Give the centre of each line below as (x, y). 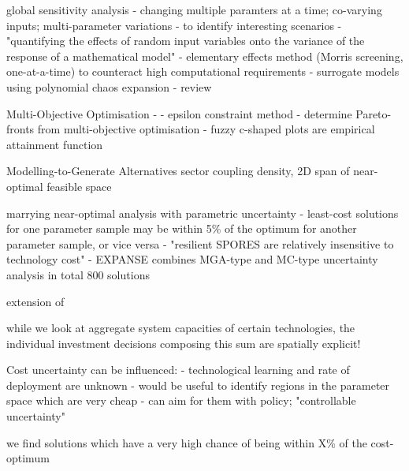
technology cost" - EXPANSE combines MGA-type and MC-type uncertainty (192, 259)
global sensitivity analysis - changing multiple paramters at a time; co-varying (194, 9)
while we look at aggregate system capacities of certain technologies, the (181, 328)
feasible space (79, 186)
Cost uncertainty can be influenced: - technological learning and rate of (178, 370)
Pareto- (374, 113)
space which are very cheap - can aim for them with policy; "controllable (181, 400)
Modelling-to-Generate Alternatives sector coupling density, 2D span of (178, 171)
